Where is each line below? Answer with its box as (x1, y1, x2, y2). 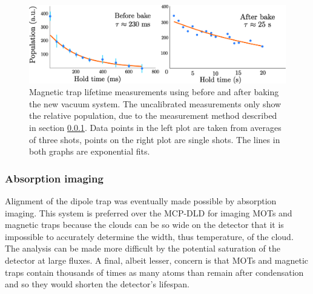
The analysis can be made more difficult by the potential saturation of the (5, 242, 280, 255)
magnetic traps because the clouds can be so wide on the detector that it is (5, 218, 284, 231)
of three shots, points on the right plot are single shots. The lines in (29, 133, 280, 145)
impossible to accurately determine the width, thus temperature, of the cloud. (5, 230, 294, 242)
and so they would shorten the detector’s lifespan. (5, 278, 189, 290)
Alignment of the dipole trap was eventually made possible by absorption (5, 194, 277, 207)
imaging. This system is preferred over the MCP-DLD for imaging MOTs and (5, 206, 292, 219)
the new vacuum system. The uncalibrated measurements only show (29, 97, 282, 110)
